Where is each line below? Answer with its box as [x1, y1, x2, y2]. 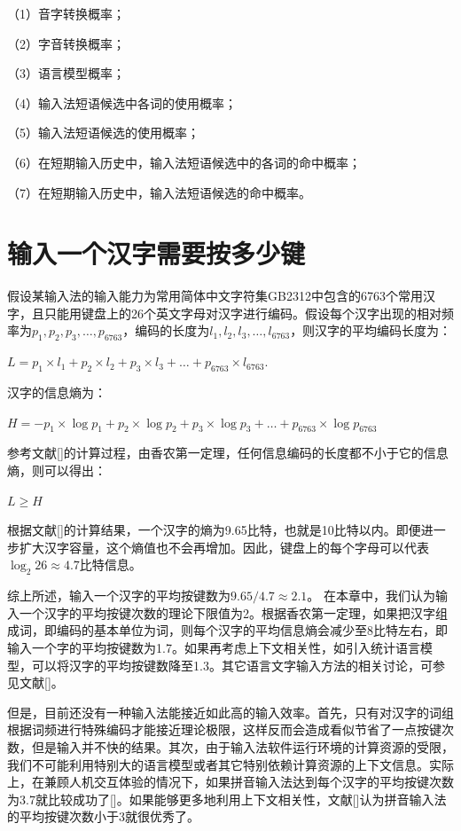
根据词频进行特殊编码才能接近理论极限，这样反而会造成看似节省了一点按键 [7, 720, 441, 739]
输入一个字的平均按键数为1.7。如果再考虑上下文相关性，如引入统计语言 [7, 639, 420, 656]
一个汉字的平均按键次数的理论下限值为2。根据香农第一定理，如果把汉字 [19, 603, 435, 622]
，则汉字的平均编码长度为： [290, 321, 452, 340]
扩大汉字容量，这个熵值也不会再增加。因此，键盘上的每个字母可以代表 [19, 537, 429, 556]
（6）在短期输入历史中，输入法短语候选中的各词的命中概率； [7, 153, 361, 171]
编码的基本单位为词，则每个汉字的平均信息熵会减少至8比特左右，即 [56, 621, 448, 639]
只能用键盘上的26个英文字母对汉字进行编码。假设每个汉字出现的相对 [43, 303, 441, 322]
